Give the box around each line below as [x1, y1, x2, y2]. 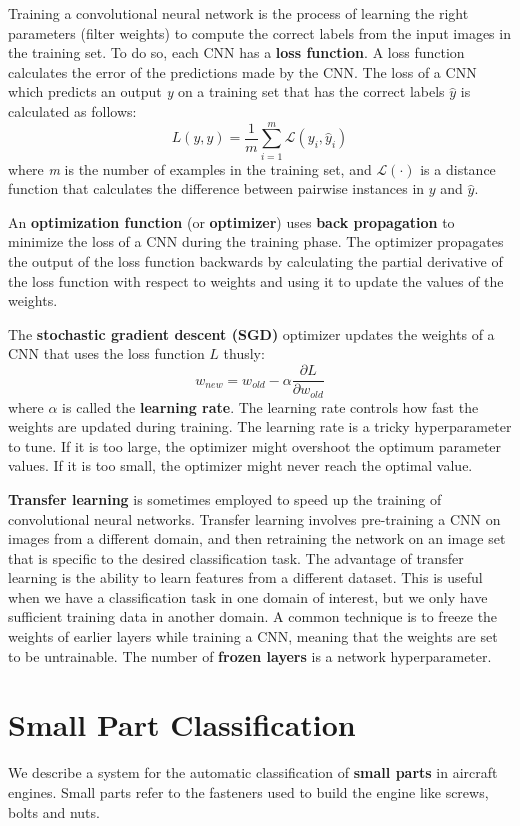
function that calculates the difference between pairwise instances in [8, 178, 425, 199]
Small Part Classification [8, 704, 356, 745]
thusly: [223, 343, 265, 364]
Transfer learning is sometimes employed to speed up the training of [8, 488, 442, 509]
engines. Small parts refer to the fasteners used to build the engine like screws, [8, 781, 489, 802]
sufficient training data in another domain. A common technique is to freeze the [8, 606, 498, 627]
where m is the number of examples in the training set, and [8, 158, 372, 179]
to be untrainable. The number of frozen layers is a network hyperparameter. [8, 645, 492, 666]
